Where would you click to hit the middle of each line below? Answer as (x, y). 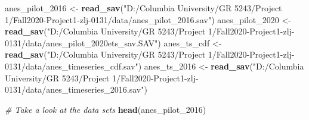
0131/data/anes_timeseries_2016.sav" (75, 89)
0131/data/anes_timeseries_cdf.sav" (72, 66)
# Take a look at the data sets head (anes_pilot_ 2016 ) (106, 109)
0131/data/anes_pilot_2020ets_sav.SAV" (81, 42)
